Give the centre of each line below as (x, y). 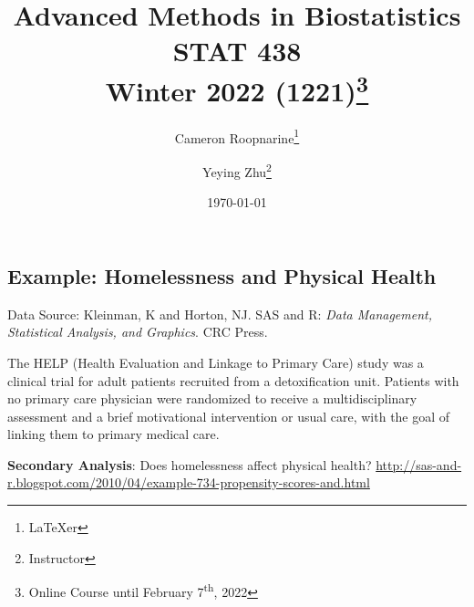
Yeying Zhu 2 (237, 170)
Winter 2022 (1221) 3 (237, 88)
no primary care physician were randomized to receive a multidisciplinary (212, 398)
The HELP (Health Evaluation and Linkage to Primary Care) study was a (216, 362)
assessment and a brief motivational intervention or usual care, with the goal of (229, 416)
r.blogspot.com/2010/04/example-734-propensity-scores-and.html (189, 482)
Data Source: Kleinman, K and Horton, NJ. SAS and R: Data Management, (220, 314)
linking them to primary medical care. (113, 434)
